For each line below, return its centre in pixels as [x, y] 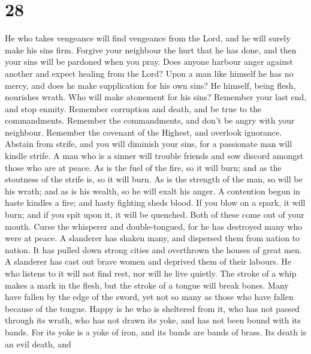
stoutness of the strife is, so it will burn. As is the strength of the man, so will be [154, 179]
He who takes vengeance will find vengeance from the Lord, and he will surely [148, 38]
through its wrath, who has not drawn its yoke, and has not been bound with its [153, 320]
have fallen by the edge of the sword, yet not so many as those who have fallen [149, 297]
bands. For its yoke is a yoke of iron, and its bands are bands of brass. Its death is [156, 331]
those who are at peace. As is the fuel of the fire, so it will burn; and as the [143, 167]
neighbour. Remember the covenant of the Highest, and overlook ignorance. [144, 132]
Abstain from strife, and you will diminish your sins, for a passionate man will [149, 144]
